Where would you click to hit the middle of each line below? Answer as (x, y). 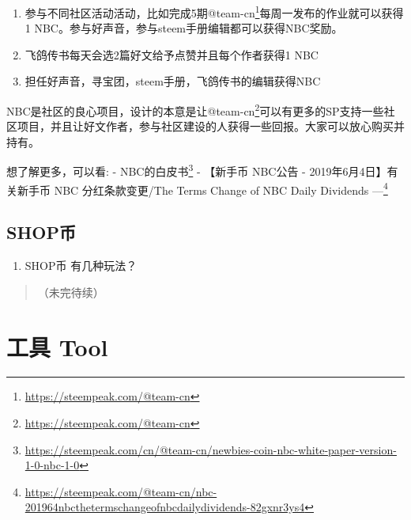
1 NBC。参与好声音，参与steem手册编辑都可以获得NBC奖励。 (184, 28)
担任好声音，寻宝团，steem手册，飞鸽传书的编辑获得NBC (173, 81)
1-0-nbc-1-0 (52, 465)
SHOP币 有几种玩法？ (81, 266)
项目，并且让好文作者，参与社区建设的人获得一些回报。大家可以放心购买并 (211, 126)
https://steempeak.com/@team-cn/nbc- (121, 491)
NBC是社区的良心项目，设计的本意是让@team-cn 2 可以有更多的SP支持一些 (195, 110)
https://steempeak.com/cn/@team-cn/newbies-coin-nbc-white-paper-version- (211, 449)
